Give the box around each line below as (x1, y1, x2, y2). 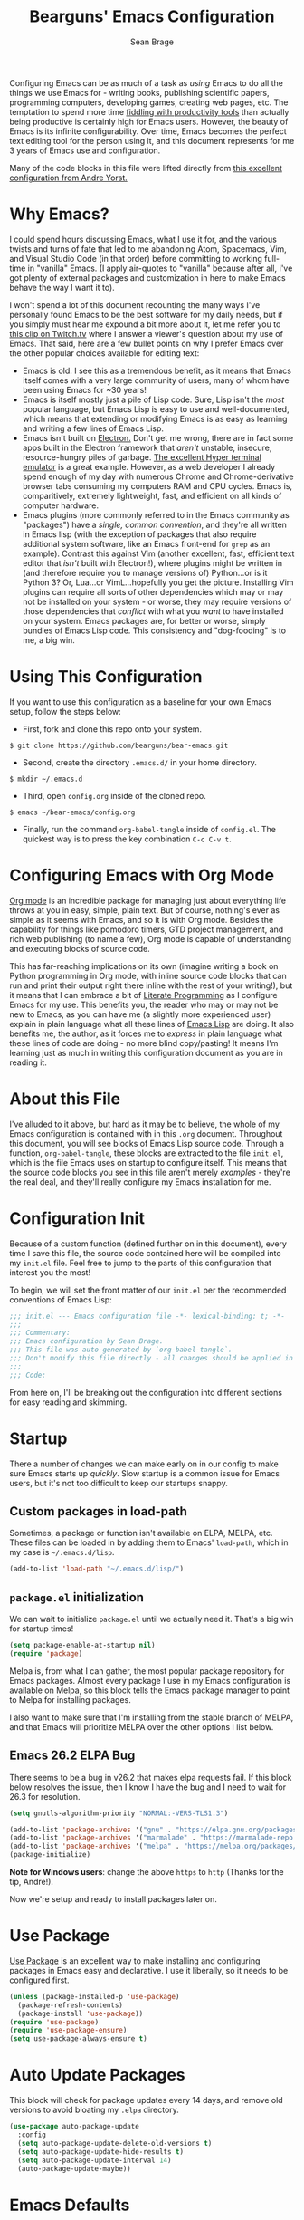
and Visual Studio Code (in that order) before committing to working (9, 253, 262, 264)
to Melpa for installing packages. (9, 1694, 131, 1705)
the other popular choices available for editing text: (9, 347, 200, 359)
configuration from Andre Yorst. (9, 172, 128, 183)
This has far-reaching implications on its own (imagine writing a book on (9, 960, 279, 971)
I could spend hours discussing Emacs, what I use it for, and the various (9, 234, 278, 245)
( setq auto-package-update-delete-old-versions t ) (17, 2138, 213, 2148)
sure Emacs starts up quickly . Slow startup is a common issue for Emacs (9, 1467, 280, 1478)
